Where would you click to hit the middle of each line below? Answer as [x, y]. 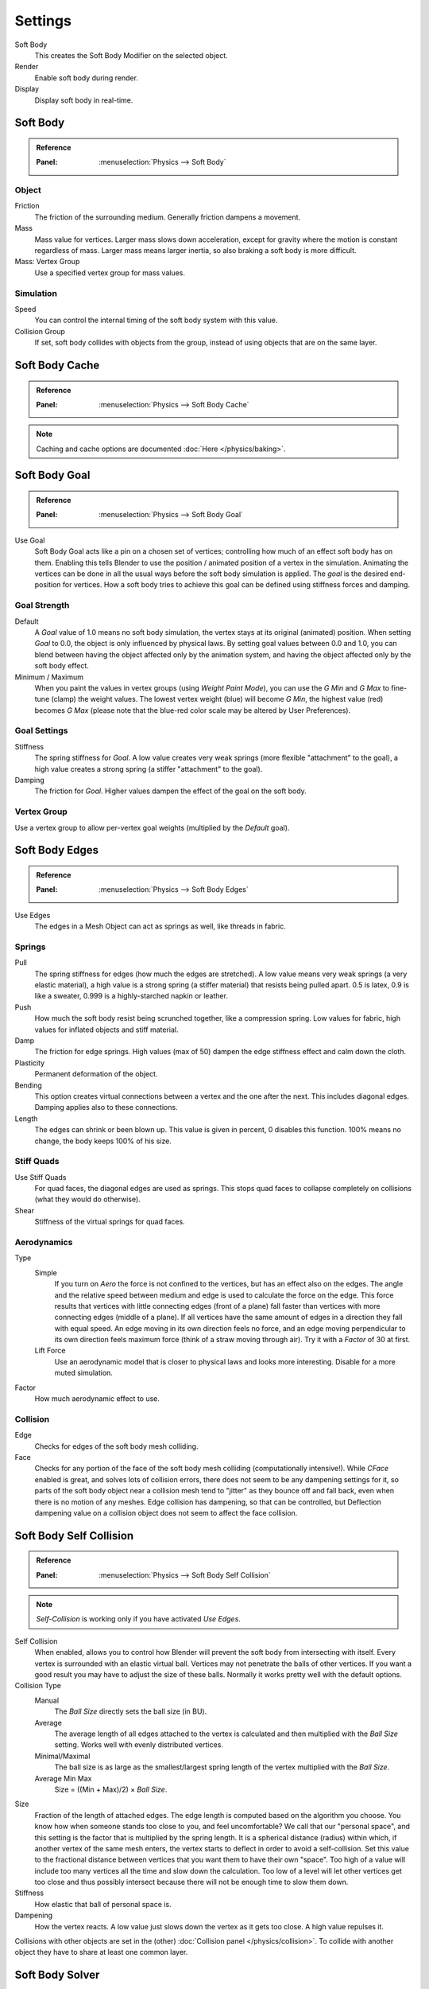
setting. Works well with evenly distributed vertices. [139, 1745]
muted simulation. [83, 1373]
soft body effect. [62, 666]
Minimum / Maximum [49, 677]
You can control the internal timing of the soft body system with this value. [156, 320]
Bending [29, 1085]
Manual [47, 1700]
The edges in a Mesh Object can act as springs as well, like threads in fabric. [160, 926]
